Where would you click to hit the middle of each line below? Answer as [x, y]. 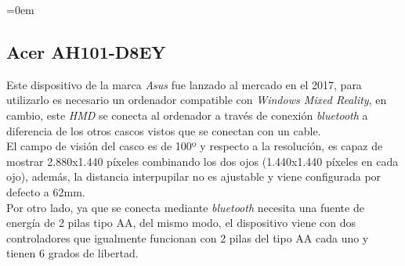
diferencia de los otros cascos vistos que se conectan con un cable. [164, 130]
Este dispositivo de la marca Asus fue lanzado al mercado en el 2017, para [184, 84]
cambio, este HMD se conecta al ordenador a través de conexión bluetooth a [187, 115]
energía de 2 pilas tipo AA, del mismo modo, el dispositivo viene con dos [181, 223]
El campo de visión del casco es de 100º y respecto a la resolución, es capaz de [195, 146]
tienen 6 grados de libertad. [72, 253]
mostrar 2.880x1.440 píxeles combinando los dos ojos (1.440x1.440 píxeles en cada [202, 161]
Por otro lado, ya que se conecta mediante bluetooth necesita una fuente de [185, 207]
